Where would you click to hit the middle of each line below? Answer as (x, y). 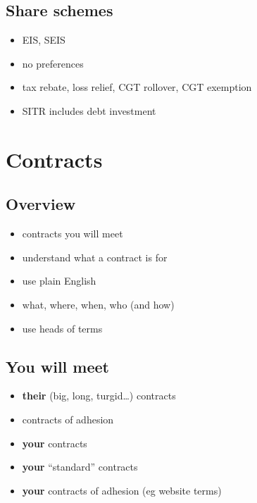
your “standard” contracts (80, 467)
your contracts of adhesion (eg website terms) (122, 490)
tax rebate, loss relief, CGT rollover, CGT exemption (137, 87)
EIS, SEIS (44, 40)
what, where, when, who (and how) (98, 304)
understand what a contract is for (95, 257)
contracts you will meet (73, 234)
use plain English (59, 281)
